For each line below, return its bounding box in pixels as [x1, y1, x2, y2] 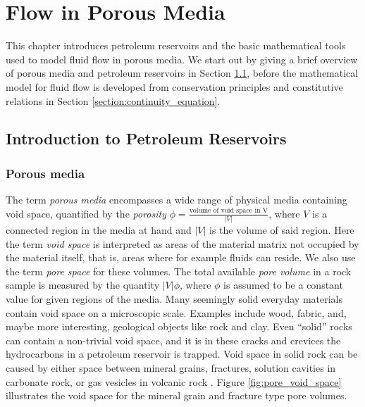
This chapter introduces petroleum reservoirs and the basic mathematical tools [6, 38, 346, 53]
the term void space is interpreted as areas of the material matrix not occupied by [6, 236, 359, 251]
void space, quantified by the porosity [6, 206, 166, 220]
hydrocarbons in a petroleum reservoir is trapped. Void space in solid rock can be [6, 346, 358, 361]
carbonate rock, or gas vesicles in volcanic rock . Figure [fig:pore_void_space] [6, 374, 342, 389]
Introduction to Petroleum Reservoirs [6, 127, 287, 149]
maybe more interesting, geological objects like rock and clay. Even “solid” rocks [6, 319, 352, 334]
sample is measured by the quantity [6, 277, 160, 292]
